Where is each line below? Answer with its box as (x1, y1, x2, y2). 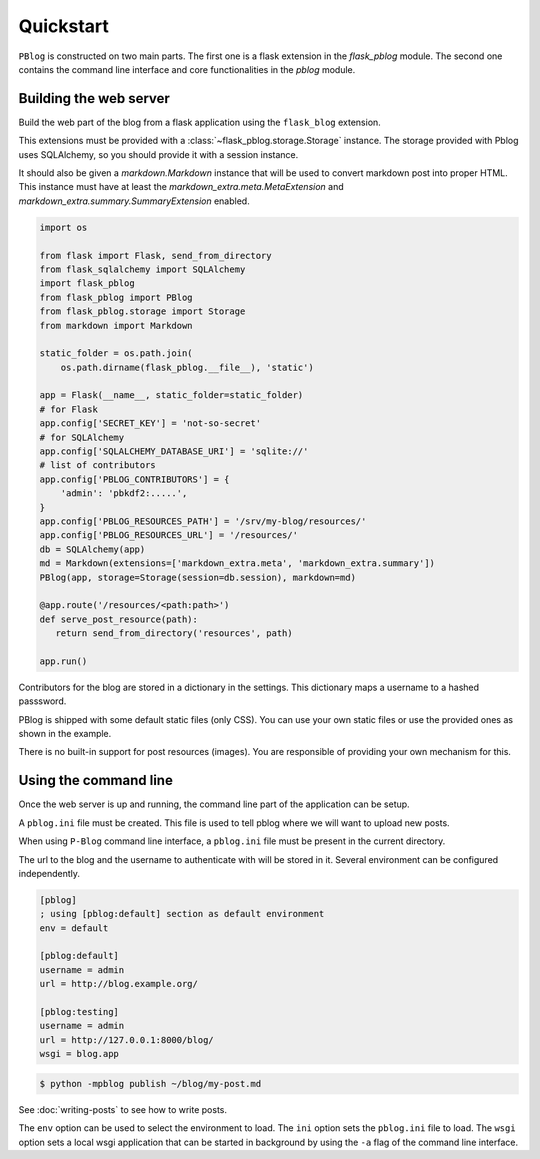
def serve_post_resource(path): (39, 613, 199, 625)
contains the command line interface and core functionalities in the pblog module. (18, 63, 356, 75)
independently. (18, 867, 80, 879)
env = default (39, 922, 109, 934)
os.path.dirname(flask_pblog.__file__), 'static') (60, 361, 314, 373)
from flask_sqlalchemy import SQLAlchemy (39, 263, 246, 275)
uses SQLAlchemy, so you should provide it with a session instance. (18, 148, 299, 160)
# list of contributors (39, 460, 157, 471)
